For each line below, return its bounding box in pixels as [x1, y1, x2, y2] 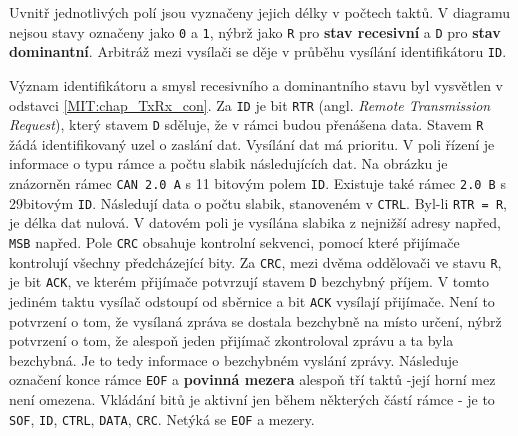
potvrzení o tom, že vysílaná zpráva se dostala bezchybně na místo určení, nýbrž [9, 310, 502, 331]
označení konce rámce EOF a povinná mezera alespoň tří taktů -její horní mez [9, 369, 496, 390]
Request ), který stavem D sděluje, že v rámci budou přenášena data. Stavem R [9, 114, 484, 135]
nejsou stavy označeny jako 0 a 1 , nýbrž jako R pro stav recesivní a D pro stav [9, 21, 501, 42]
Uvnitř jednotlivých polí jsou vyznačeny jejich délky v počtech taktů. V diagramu [9, 2, 511, 22]
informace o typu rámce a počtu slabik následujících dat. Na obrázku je [9, 153, 448, 174]
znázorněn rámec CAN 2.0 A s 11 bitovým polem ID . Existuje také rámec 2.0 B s [9, 173, 506, 193]
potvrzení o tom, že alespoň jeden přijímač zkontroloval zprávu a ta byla [9, 330, 454, 351]
